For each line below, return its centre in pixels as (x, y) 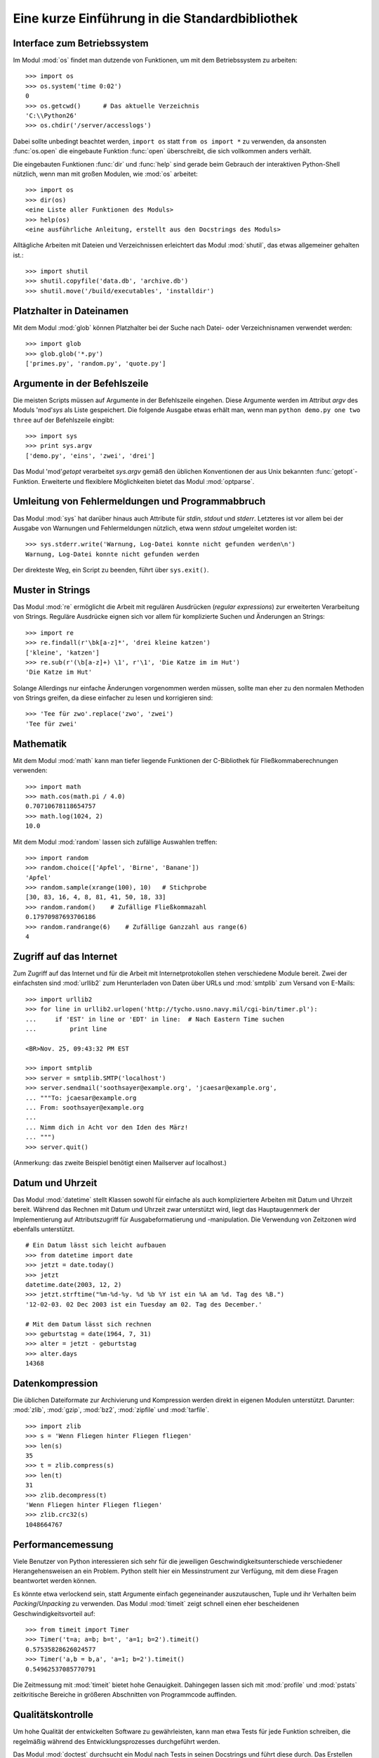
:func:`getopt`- (336, 472)
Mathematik (40, 744)
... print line (66, 1029)
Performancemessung (63, 1545)
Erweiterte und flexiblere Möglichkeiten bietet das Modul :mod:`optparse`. (148, 481)
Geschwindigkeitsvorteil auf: (54, 1613)
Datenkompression (55, 1383)
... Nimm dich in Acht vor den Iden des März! (107, 1127)
